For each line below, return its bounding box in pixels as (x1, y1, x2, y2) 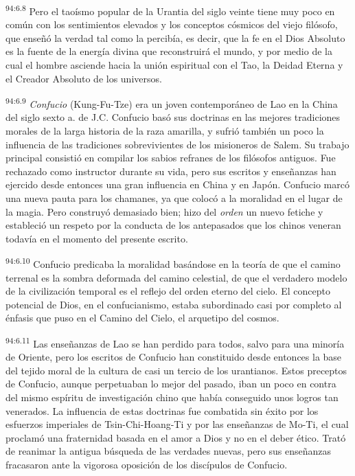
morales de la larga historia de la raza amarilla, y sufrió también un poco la (5, 124, 324, 138)
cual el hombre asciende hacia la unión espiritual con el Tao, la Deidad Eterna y (5, 58, 343, 72)
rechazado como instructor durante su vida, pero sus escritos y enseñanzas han (5, 163, 336, 178)
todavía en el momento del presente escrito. (5, 231, 188, 245)
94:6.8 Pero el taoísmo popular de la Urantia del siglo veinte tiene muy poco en (5, 2, 335, 18)
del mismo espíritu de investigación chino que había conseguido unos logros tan (5, 390, 339, 405)
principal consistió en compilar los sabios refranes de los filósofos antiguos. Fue (5, 150, 336, 165)
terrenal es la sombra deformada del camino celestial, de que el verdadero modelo (5, 270, 347, 284)
